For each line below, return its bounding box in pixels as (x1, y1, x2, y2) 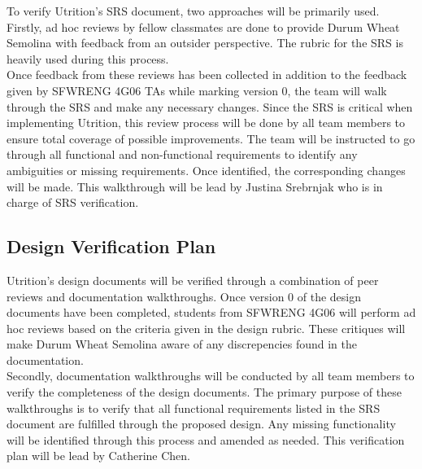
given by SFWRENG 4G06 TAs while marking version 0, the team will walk (7, 81, 387, 99)
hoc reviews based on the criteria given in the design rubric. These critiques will (7, 319, 406, 336)
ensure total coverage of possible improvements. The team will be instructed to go (7, 129, 415, 147)
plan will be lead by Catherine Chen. (7, 447, 191, 464)
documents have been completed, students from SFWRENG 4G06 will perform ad (7, 304, 416, 321)
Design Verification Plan (7, 234, 216, 259)
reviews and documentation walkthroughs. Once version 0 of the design (7, 287, 361, 305)
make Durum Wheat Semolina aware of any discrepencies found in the (7, 335, 357, 353)
